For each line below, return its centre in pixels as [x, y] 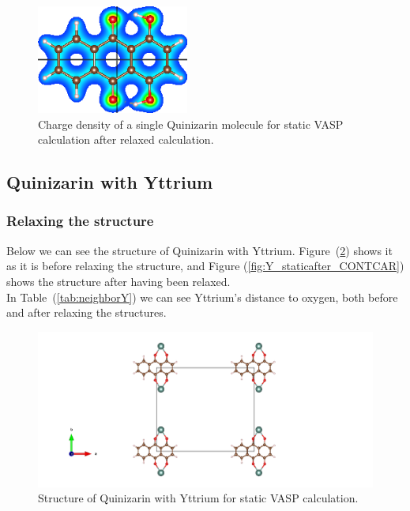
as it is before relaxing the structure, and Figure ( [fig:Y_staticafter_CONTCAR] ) [205, 266]
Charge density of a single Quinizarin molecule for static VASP [191, 124]
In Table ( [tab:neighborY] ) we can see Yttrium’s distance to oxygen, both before [202, 297]
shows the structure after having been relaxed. [118, 281]
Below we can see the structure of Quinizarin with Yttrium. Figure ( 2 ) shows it [199, 250]
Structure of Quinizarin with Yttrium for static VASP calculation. [198, 498]
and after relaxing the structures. [87, 312]
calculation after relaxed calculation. [126, 139]
